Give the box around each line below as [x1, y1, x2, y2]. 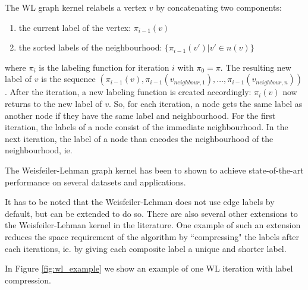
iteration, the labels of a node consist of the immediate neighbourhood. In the [5, 121, 288, 133]
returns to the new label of [5, 97, 102, 109]
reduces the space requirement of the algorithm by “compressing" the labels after [5, 230, 300, 242]
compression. [5, 273, 51, 286]
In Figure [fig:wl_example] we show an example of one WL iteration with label [5, 262, 293, 275]
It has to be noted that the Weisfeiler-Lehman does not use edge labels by [5, 196, 275, 208]
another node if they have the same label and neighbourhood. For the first [5, 109, 276, 121]
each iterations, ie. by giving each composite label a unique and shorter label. [5, 242, 287, 254]
